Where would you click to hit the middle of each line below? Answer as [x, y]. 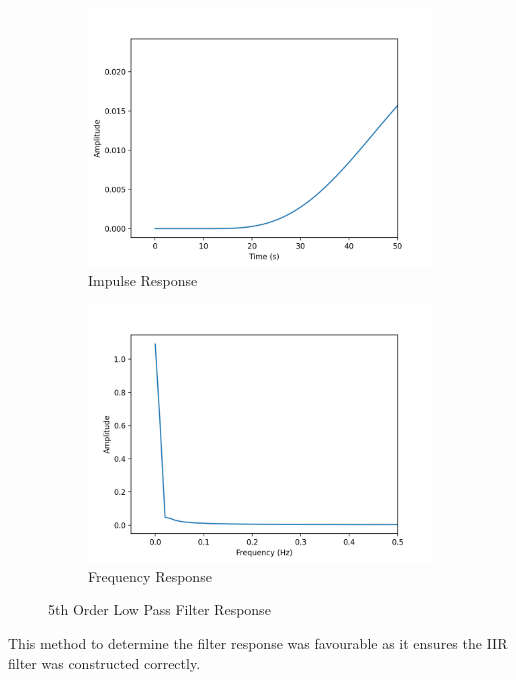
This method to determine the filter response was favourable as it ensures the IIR [258, 642]
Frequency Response [150, 575]
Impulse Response [143, 279]
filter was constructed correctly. [104, 662]
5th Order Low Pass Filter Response [159, 609]
